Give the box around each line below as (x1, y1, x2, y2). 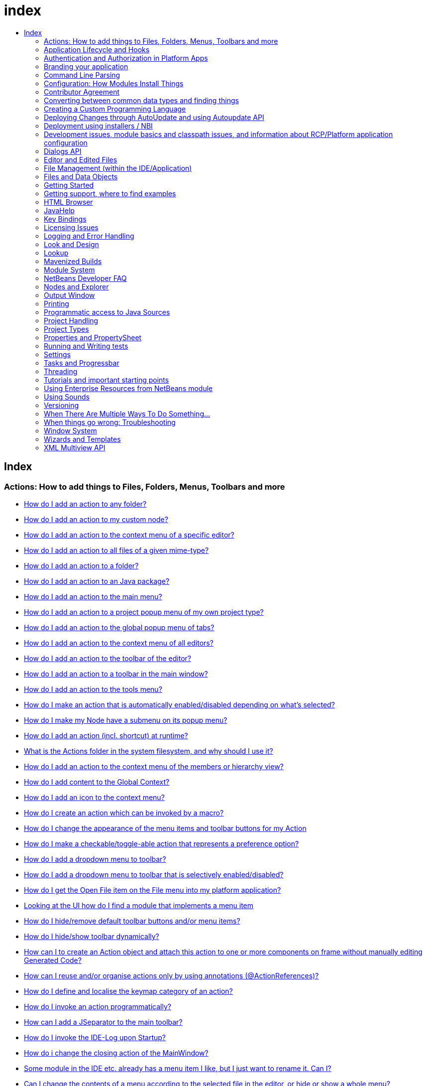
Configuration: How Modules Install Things (44, 79, 184, 88)
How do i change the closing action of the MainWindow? (24, 1048, 209, 1057)
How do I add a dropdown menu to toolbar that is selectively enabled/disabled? (24, 870, 284, 879)
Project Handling (44, 316, 99, 325)
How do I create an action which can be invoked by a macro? (24, 808, 224, 817)
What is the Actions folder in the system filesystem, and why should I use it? (24, 746, 273, 755)
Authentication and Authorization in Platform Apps (44, 53, 208, 62)
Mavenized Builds (44, 257, 102, 266)
